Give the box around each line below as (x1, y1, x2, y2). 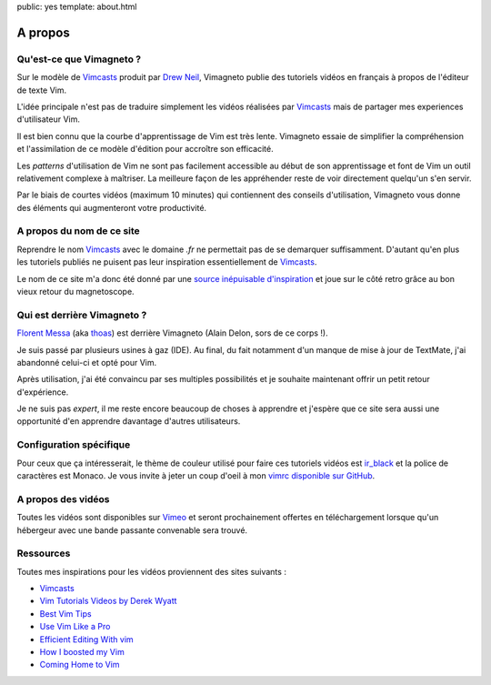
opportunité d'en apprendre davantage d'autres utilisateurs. (16, 416, 241, 427)
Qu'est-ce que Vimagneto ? (16, 53, 141, 65)
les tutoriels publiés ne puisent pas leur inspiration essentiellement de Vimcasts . (16, 257, 317, 267)
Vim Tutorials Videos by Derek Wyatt (39, 596, 177, 607)
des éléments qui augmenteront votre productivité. (16, 202, 207, 213)
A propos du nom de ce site (16, 225, 140, 237)
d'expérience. (16, 387, 69, 398)
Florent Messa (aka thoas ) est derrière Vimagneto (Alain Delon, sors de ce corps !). (16, 327, 328, 338)
